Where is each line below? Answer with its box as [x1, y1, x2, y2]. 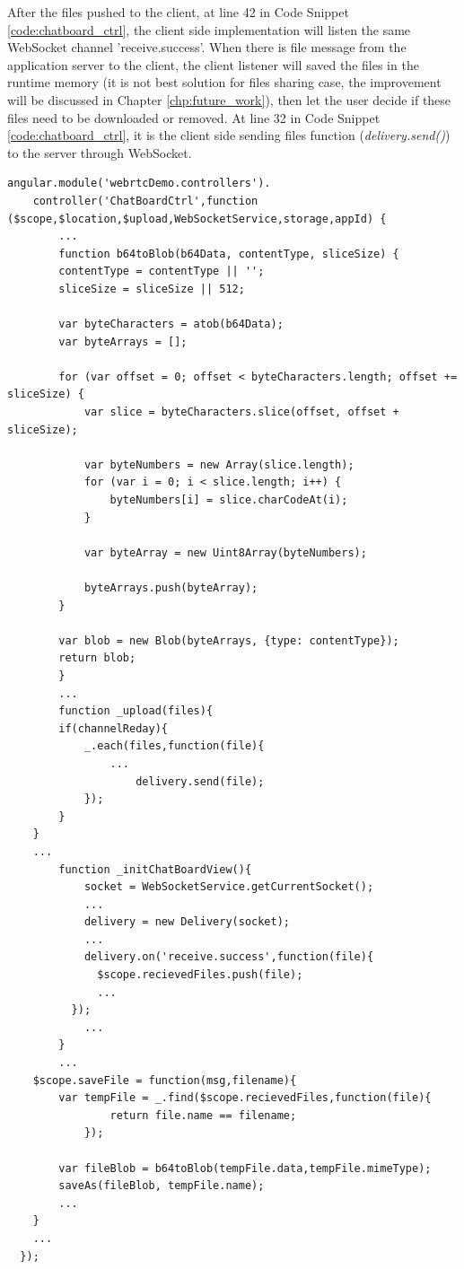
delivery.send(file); [136, 775, 265, 788]
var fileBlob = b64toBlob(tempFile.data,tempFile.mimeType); [58, 1161, 432, 1175]
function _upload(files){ [58, 705, 214, 718]
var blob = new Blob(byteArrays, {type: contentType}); [58, 634, 399, 647]
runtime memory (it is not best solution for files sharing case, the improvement [7, 73, 442, 92]
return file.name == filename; [109, 1108, 297, 1122]
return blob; [58, 652, 136, 665]
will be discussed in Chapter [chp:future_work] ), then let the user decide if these [7, 90, 451, 109]
